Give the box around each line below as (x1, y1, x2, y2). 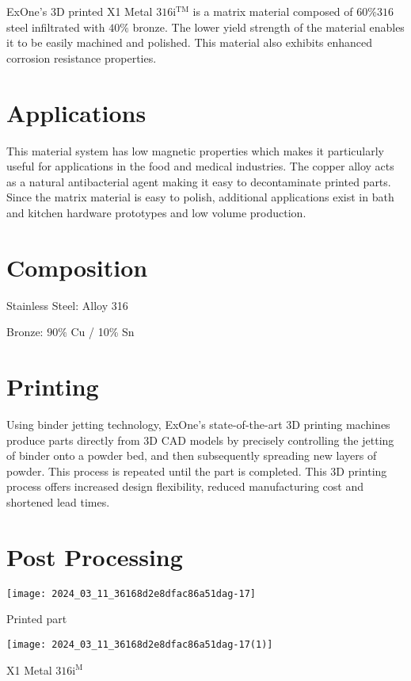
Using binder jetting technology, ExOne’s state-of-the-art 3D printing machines (6, 415, 390, 432)
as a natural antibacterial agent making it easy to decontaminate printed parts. (6, 173, 391, 189)
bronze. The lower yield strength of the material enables (132, 18, 405, 35)
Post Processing (6, 540, 183, 572)
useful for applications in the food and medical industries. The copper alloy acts (6, 158, 394, 174)
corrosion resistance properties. (6, 49, 157, 66)
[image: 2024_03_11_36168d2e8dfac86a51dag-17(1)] (6, 638, 273, 650)
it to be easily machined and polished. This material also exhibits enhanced (6, 34, 373, 51)
